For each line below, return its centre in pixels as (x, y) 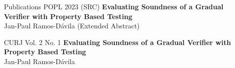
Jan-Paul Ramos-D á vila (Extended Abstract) (72, 26)
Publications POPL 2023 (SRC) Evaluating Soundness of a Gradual (114, 6)
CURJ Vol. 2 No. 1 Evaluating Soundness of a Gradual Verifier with (117, 42)
